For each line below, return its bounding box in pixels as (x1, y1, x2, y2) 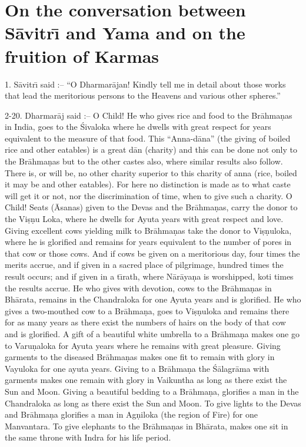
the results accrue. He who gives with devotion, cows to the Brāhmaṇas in (5, 281, 272, 294)
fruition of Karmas (5, 43, 159, 68)
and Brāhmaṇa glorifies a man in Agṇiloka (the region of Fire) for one (5, 408, 258, 421)
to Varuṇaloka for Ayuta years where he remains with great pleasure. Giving (5, 339, 281, 351)
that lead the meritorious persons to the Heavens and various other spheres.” (5, 89, 281, 102)
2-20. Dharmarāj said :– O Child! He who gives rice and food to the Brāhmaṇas (5, 109, 292, 121)
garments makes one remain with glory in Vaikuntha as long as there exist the (5, 374, 287, 386)
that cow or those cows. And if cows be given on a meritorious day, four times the (5, 247, 300, 259)
